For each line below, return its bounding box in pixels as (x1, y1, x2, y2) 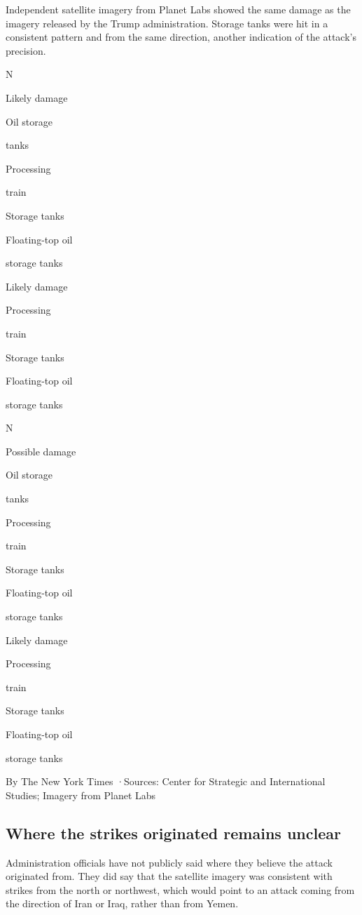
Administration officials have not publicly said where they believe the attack (6, 855, 333, 869)
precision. (6, 43, 46, 58)
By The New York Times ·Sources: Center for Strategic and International (6, 774, 326, 789)
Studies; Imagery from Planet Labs (6, 787, 156, 802)
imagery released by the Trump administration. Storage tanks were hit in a (6, 15, 328, 30)
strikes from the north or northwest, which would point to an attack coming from (6, 882, 355, 897)
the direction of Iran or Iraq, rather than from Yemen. (6, 896, 239, 911)
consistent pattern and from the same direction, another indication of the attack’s (6, 29, 356, 44)
